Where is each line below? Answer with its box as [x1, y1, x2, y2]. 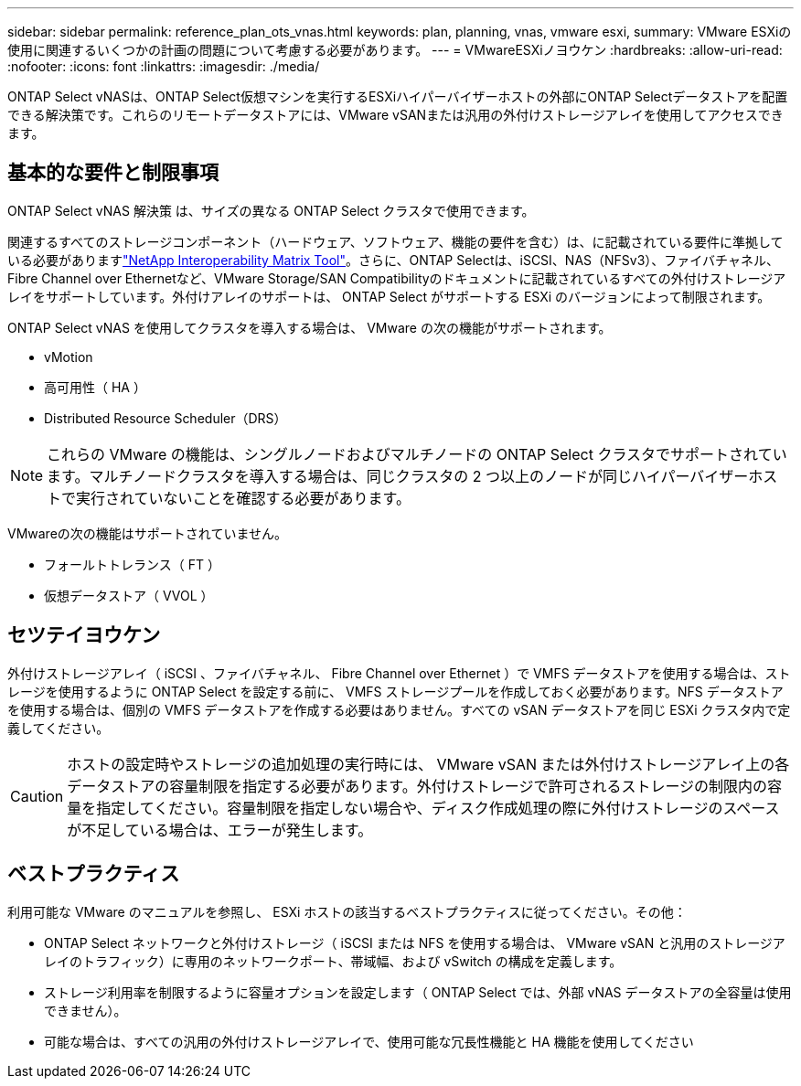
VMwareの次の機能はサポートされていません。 [7, 525, 287, 541]
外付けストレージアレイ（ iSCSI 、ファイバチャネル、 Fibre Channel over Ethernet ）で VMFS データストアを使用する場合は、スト [7, 665, 791, 681]
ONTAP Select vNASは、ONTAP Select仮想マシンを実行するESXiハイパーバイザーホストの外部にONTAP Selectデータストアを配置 [7, 89, 788, 104]
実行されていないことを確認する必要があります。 [76, 488, 411, 507]
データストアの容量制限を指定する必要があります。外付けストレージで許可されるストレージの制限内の [67, 776, 768, 795]
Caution [10, 786, 64, 805]
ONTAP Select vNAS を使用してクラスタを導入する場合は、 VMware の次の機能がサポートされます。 [7, 319, 612, 335]
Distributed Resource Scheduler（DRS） [44, 410, 287, 426]
